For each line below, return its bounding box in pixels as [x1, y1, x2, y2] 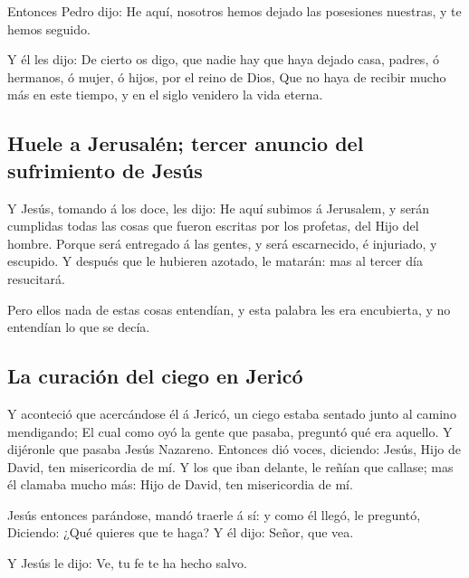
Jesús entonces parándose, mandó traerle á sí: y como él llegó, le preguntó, [7, 505, 421, 524]
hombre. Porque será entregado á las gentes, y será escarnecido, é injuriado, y [7, 233, 437, 252]
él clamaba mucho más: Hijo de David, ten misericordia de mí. [7, 475, 353, 494]
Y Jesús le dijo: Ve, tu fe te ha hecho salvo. [7, 554, 247, 573]
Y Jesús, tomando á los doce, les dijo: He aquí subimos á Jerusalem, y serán [7, 198, 430, 217]
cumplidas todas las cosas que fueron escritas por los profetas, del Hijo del [7, 216, 419, 235]
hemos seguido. [7, 19, 91, 38]
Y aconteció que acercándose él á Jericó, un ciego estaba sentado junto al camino [7, 403, 456, 422]
